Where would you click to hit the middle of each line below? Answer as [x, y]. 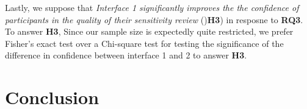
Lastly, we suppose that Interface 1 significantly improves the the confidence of [152, 7]
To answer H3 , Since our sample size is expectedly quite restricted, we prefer [149, 31]
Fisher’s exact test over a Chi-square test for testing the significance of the [144, 43]
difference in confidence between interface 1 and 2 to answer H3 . [126, 55]
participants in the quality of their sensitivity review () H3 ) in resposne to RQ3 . [154, 19]
